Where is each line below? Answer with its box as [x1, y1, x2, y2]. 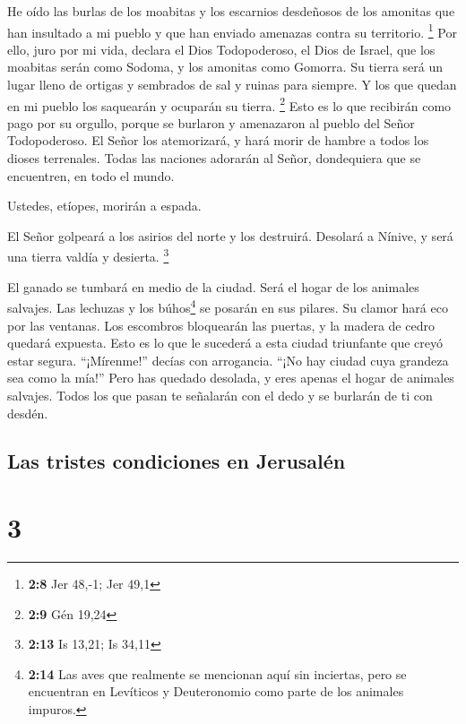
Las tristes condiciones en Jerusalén [7, 447, 346, 475]
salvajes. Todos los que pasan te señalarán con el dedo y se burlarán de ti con [7, 385, 433, 404]
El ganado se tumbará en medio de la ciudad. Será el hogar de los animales [7, 277, 419, 296]
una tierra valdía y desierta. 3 [7, 245, 169, 266]
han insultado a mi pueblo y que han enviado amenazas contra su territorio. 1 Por [7, 20, 457, 41]
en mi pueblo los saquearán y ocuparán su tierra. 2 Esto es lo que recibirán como [7, 93, 452, 115]
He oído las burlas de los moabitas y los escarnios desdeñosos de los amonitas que [7, 2, 455, 20]
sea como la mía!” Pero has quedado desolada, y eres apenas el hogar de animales [7, 368, 454, 387]
